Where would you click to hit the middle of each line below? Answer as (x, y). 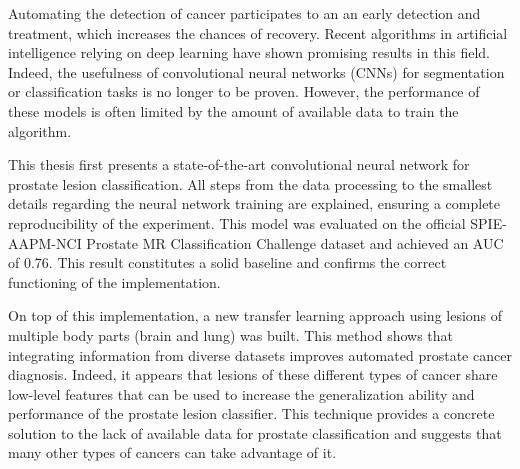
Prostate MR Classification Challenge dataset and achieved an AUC (295, 242)
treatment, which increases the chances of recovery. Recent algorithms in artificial (258, 32)
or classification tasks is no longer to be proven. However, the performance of (244, 91)
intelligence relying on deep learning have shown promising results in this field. (249, 52)
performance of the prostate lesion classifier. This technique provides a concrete (251, 413)
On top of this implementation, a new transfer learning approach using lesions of (255, 315)
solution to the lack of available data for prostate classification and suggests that (255, 432)
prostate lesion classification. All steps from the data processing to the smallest (250, 183)
